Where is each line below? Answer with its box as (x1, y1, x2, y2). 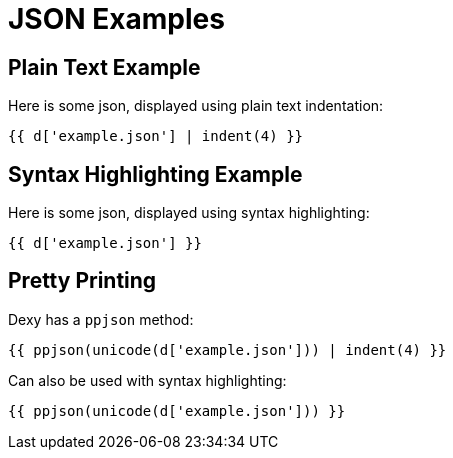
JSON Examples (8, 2, 225, 36)
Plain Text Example (8, 54, 201, 80)
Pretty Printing (8, 268, 157, 294)
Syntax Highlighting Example (8, 161, 303, 187)
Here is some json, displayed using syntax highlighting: (8, 204, 370, 222)
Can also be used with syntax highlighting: (8, 371, 287, 389)
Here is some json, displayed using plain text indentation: (8, 97, 384, 115)
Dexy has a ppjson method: (8, 310, 194, 328)
